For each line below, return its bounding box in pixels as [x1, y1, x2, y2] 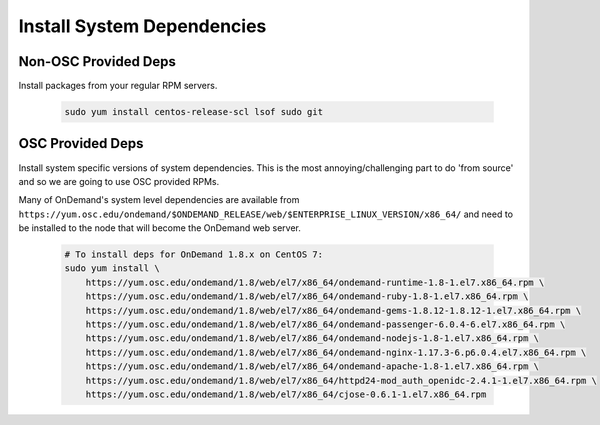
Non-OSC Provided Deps [18, 53, 177, 70]
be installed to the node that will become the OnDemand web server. [18, 222, 302, 234]
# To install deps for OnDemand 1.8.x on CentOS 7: [64, 249, 324, 260]
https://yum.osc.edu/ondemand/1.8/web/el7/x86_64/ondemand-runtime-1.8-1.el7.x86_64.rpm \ [85, 276, 545, 288]
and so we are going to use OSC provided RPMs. [18, 175, 220, 187]
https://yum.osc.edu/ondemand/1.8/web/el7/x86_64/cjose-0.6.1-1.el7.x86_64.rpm [85, 389, 487, 400]
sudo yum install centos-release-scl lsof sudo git [64, 106, 324, 118]
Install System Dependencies [18, 15, 267, 37]
